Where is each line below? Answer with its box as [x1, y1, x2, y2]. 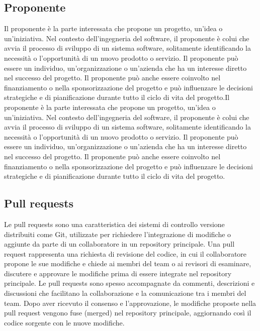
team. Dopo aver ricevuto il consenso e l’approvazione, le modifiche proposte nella [4, 297, 256, 308]
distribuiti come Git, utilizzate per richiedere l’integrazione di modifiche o [4, 229, 231, 239]
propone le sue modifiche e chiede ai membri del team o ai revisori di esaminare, [4, 258, 251, 269]
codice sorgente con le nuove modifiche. [4, 317, 125, 327]
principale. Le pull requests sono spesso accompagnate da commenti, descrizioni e [4, 278, 255, 288]
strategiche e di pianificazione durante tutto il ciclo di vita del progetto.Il [4, 92, 230, 102]
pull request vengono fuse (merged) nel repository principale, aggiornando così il [4, 307, 251, 318]
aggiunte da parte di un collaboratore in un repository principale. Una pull [4, 239, 235, 249]
